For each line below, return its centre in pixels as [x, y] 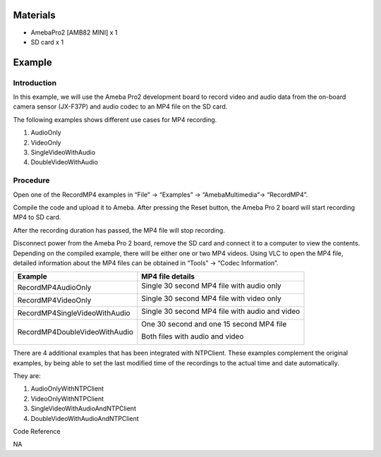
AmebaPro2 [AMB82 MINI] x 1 [74, 32]
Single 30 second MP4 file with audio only [211, 286]
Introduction [35, 83]
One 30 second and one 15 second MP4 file [214, 324]
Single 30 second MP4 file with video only [211, 298]
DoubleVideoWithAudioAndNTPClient [85, 418]
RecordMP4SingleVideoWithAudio [74, 313]
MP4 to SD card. [37, 217]
